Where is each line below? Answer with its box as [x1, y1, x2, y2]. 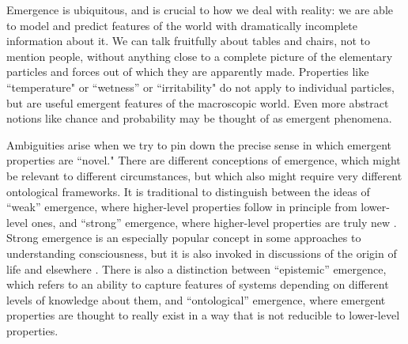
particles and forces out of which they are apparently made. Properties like [6, 63, 369, 80]
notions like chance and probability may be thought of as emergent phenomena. [6, 110, 392, 127]
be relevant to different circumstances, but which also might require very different [6, 167, 402, 183]
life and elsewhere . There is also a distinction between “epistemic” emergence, [6, 260, 387, 277]
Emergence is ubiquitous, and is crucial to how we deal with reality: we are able [6, 2, 393, 17]
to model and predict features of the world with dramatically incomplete [6, 17, 357, 33]
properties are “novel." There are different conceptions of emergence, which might [6, 152, 401, 168]
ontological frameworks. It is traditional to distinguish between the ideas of [6, 183, 370, 199]
